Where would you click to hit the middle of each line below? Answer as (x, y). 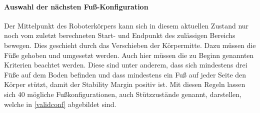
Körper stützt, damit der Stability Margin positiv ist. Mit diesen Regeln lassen (125, 84)
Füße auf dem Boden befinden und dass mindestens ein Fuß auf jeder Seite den (125, 74)
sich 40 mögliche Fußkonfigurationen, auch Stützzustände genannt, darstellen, (123, 94)
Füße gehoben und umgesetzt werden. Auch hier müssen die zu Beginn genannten (129, 55)
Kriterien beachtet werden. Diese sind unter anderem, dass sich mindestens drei (126, 65)
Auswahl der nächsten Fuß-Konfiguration (76, 6)
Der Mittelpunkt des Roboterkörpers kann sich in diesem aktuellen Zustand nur (126, 25)
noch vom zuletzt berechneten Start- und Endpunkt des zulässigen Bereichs (120, 35)
